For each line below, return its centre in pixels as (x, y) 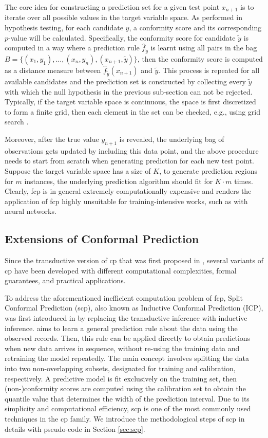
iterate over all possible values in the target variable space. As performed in (123, 17)
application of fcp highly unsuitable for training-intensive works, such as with (126, 201)
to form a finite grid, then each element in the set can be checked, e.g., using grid (133, 111)
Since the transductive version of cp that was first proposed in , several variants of (134, 260)
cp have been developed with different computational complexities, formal (121, 270)
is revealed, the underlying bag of (172, 139)
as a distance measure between (53, 70)
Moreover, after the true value (52, 139)
